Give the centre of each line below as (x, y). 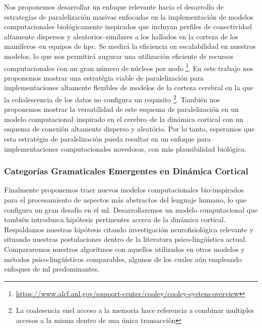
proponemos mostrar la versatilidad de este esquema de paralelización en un (121, 109)
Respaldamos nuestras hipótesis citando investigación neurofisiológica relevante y (129, 229)
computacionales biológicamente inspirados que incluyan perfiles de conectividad (128, 26)
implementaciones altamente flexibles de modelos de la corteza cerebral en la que (129, 87)
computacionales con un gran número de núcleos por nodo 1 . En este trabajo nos (129, 67)
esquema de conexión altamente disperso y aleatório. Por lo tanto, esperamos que (129, 129)
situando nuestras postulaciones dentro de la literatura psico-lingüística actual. (125, 239)
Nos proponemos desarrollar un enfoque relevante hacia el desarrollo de (114, 7)
